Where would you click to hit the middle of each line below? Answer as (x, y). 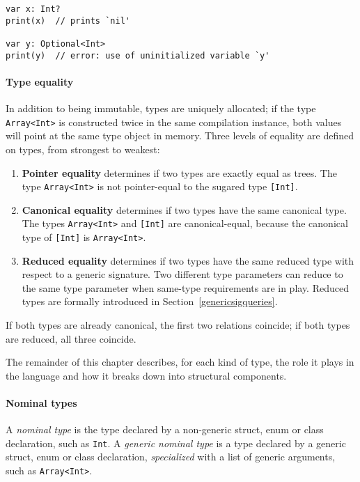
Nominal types (41, 403)
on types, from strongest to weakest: (83, 149)
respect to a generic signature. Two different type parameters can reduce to (182, 274)
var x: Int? (33, 9)
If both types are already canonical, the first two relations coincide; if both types (178, 325)
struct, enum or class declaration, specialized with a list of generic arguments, (171, 457)
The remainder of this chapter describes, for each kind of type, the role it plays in (180, 362)
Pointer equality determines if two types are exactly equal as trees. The (179, 172)
